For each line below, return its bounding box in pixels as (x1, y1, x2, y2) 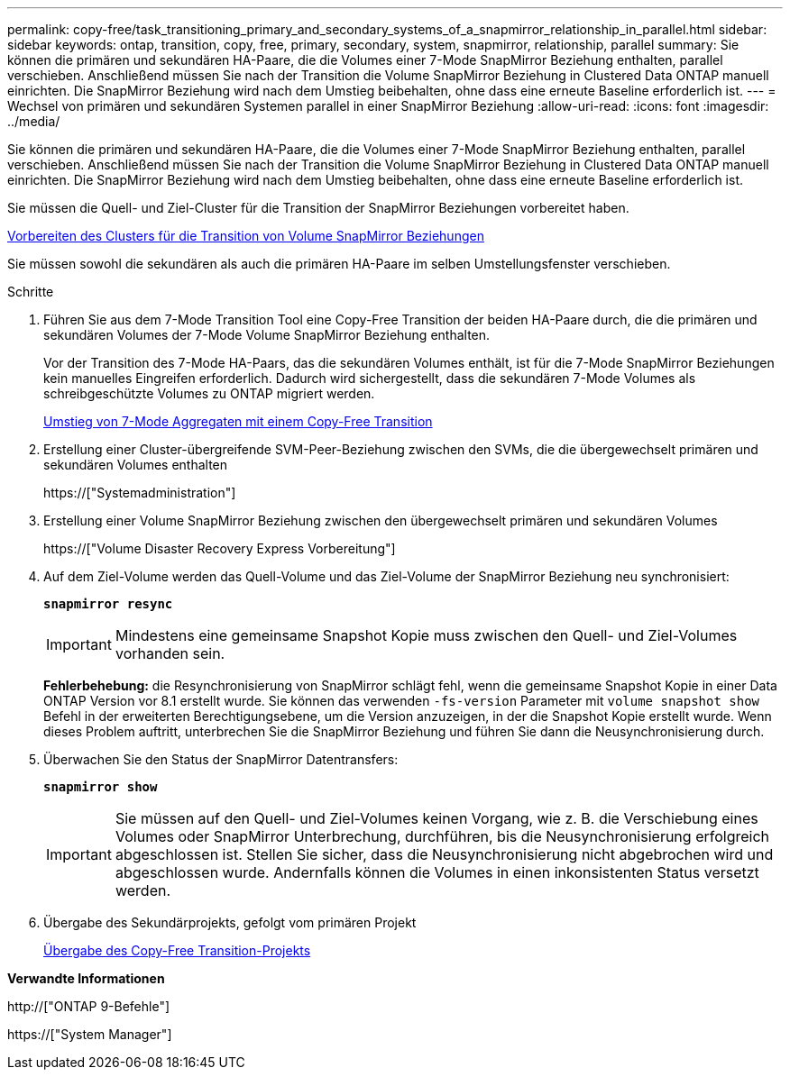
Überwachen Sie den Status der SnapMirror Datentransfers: (43, 752, 399, 767)
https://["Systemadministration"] (43, 485, 236, 500)
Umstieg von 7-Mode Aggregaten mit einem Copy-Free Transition (43, 414, 433, 429)
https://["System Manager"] (7, 1027, 172, 1042)
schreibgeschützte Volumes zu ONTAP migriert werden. (43, 386, 375, 401)
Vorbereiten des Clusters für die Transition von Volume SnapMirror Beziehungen (7, 228, 484, 243)
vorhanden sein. (115, 644, 225, 662)
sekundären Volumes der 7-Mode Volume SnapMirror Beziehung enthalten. (43, 327, 491, 342)
